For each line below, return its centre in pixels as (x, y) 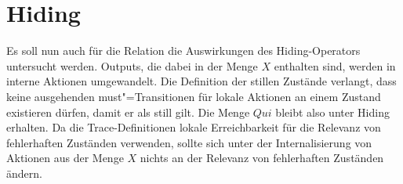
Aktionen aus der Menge (65, 158)
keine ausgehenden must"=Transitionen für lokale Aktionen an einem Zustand (194, 96)
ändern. (24, 173)
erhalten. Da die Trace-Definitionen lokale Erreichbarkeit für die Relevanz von (194, 127)
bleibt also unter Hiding (332, 112)
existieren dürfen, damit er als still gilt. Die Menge (128, 112)
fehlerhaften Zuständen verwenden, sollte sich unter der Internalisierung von (189, 142)
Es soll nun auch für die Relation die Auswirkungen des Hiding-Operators (183, 51)
